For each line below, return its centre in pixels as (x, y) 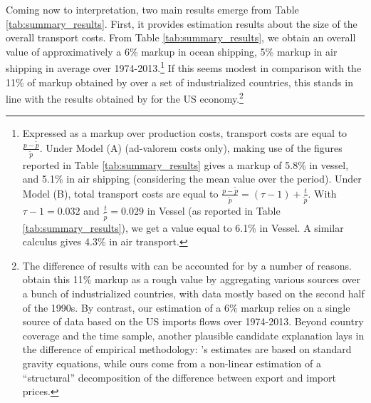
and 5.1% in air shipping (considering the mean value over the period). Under (192, 179)
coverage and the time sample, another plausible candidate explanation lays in (193, 335)
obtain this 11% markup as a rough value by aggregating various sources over (192, 279)
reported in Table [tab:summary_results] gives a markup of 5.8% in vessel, (185, 164)
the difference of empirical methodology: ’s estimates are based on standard (187, 349)
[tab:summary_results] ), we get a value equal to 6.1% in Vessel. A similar (183, 227)
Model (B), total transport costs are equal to (120, 193)
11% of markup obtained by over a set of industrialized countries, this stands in (179, 82)
